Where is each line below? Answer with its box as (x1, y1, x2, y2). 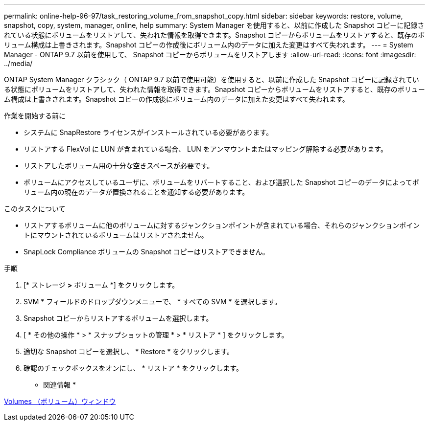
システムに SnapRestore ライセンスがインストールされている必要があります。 (24, 128, 273, 136)
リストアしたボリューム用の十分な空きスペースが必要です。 (24, 161, 214, 170)
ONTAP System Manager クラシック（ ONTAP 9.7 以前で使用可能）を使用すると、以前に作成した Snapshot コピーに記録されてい (4, 75, 419, 84)
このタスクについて (4, 204, 66, 213)
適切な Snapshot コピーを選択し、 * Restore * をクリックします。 (24, 347, 234, 356)
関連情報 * (43, 380, 76, 389)
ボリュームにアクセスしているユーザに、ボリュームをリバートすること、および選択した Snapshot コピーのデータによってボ (24, 178, 419, 186)
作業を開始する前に (4, 112, 66, 120)
